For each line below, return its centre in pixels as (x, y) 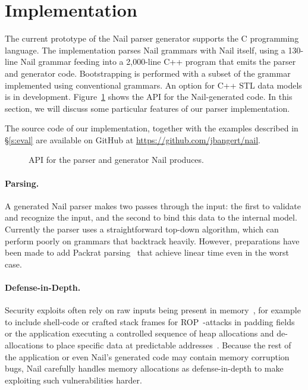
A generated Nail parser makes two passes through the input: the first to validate (153, 205)
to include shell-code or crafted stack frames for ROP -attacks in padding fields (150, 321)
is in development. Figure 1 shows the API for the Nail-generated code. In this (149, 97)
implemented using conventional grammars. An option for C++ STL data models (153, 85)
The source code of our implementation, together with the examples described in (152, 128)
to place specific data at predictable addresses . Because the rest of (169, 345)
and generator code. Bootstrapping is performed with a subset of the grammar (148, 73)
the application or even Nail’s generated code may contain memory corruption (147, 356)
